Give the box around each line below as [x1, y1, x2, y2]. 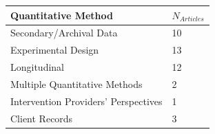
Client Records [10, 111, 73, 125]
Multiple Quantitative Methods [10, 76, 143, 91]
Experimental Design [10, 43, 99, 57]
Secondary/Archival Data [10, 25, 118, 40]
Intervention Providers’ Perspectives [10, 93, 163, 108]
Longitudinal [10, 60, 65, 74]
